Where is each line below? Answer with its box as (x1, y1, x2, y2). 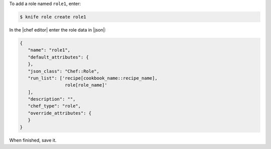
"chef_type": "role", (28, 103, 81, 109)
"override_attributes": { (28, 110, 92, 116)
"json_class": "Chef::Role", (28, 68, 100, 74)
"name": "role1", (28, 47, 70, 53)
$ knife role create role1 (20, 14, 86, 19)
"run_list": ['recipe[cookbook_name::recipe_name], (28, 75, 158, 81)
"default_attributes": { (28, 54, 89, 60)
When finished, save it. (9, 137, 57, 143)
